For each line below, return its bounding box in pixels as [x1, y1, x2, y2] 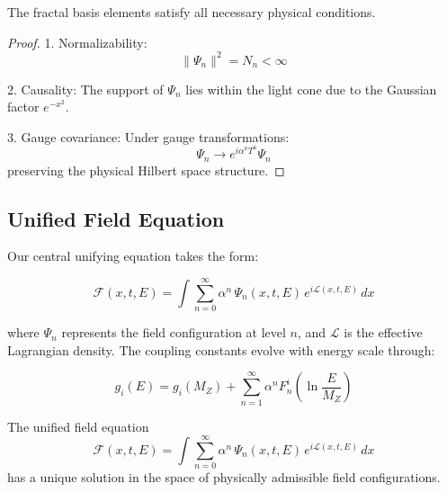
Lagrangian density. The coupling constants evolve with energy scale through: [7, 340, 435, 359]
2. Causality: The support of [7, 79, 164, 98]
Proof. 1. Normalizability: [7, 32, 148, 51]
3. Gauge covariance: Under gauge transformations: [7, 127, 290, 146]
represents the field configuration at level [61, 323, 286, 342]
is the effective [344, 323, 423, 342]
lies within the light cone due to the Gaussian [185, 79, 437, 98]
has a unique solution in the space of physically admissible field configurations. [7, 468, 441, 487]
